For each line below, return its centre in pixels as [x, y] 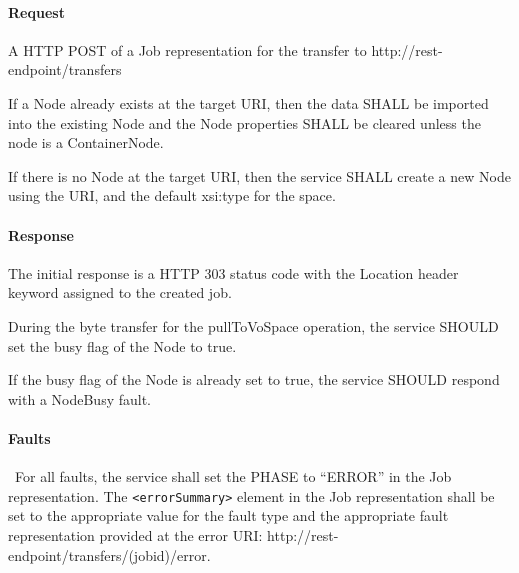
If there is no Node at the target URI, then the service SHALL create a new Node [259, 175]
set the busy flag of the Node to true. [122, 345]
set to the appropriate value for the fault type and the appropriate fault [228, 515]
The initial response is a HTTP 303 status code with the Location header [233, 272]
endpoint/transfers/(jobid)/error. [109, 554]
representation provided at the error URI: [135, 534]
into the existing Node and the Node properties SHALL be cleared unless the [244, 122]
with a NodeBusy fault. [80, 398]
